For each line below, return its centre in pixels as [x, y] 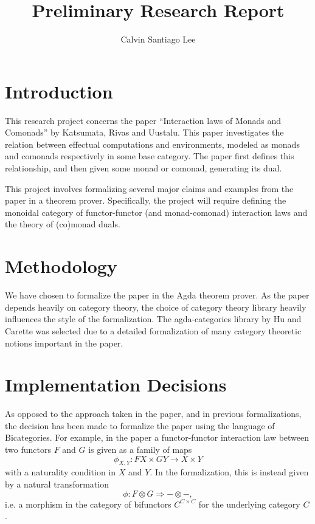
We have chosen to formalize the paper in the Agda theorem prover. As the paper [157, 295]
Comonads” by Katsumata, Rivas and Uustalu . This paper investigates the [144, 132]
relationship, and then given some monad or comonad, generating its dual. [144, 168]
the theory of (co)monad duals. [63, 224]
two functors [28, 449]
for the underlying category [249, 504]
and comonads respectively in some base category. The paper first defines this [150, 156]
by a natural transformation [57, 484]
